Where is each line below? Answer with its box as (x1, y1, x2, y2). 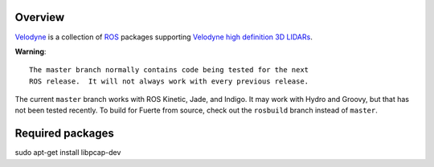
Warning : (14, 47, 47, 56)
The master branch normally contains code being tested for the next (29, 65, 309, 75)
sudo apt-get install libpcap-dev (14, 148, 121, 157)
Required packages (14, 127, 114, 141)
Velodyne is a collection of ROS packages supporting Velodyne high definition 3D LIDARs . (14, 32, 313, 42)
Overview (14, 10, 65, 24)
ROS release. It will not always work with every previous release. (29, 76, 309, 86)
